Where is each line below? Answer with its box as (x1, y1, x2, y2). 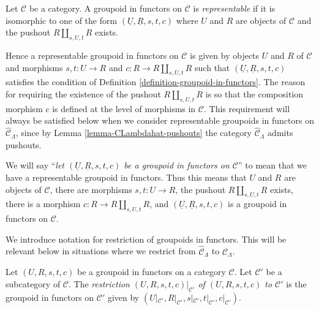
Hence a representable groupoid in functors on (6, 48, 179, 61)
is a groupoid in (228, 197, 287, 210)
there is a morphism (6, 197, 81, 210)
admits (268, 126, 293, 139)
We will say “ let (6, 159, 65, 172)
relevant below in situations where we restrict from (6, 244, 196, 257)
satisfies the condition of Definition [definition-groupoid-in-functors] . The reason (6, 75, 306, 88)
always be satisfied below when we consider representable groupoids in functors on (6, 114, 314, 127)
